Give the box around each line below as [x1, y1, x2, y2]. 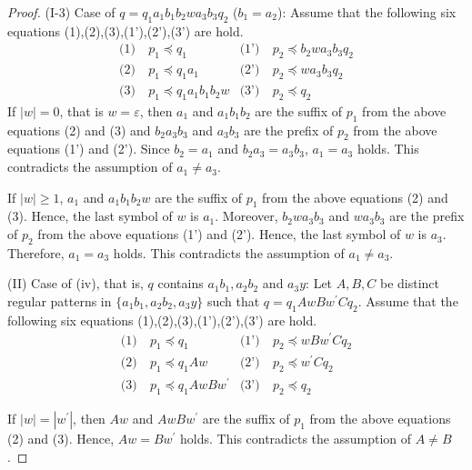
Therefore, [7, 243, 65, 262]
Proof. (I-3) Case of [7, 3, 115, 21]
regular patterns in [7, 292, 112, 311]
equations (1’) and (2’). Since [7, 139, 170, 158]
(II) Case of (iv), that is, [7, 274, 144, 293]
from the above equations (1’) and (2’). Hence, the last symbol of [37, 225, 401, 244]
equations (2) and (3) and [7, 120, 151, 139]
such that [206, 292, 260, 311]
